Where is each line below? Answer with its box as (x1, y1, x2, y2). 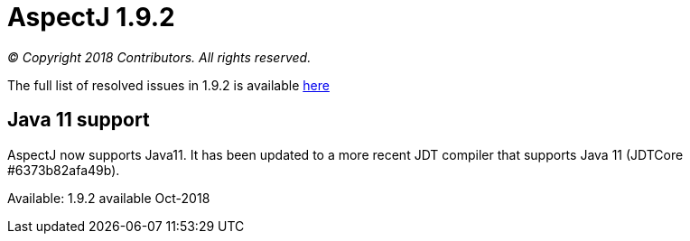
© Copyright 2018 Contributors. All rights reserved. (7, 49, 312, 65)
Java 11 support (7, 108, 150, 132)
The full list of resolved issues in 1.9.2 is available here (7, 77, 330, 93)
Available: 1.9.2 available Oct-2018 (7, 190, 210, 206)
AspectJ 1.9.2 (7, 2, 175, 32)
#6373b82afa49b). (7, 162, 120, 178)
